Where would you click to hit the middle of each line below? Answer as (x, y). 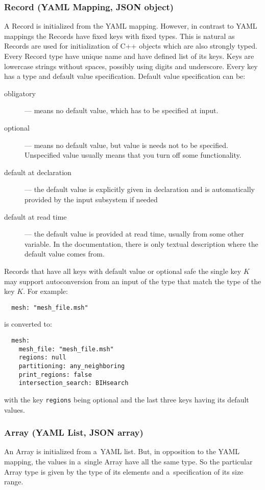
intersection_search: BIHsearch (74, 383)
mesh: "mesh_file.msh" (50, 307)
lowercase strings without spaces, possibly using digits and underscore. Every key (131, 66)
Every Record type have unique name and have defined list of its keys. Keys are (129, 56)
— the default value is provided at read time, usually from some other (134, 234)
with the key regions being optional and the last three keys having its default (127, 399)
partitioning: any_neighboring (72, 366)
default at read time (35, 216)
